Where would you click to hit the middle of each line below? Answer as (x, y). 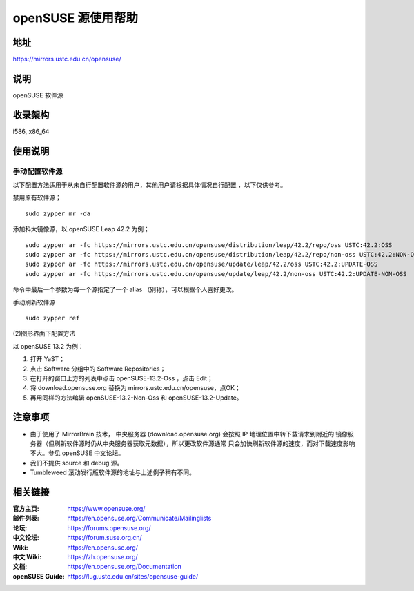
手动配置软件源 (38, 171)
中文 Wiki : (27, 557)
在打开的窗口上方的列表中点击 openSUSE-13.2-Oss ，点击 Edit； (121, 378)
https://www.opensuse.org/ (106, 509)
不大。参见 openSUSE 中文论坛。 (77, 453)
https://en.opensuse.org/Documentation (125, 567)
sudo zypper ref (52, 318)
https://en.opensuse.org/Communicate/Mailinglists (139, 519)
